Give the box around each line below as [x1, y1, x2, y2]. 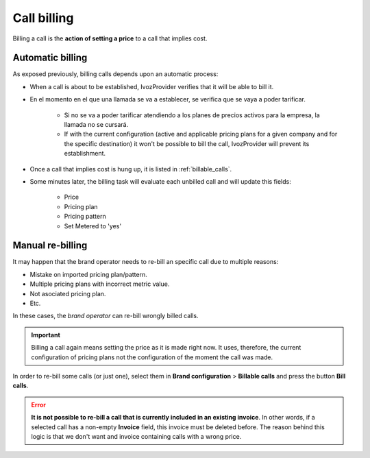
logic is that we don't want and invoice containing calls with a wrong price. [31, 432, 242, 440]
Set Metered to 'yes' [64, 221, 122, 230]
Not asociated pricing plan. [29, 289, 106, 298]
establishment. [64, 149, 106, 158]
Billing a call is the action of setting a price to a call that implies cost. [12, 34, 208, 43]
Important [31, 330, 61, 339]
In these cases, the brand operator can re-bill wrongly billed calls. [12, 312, 199, 320]
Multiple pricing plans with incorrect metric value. [29, 280, 170, 288]
